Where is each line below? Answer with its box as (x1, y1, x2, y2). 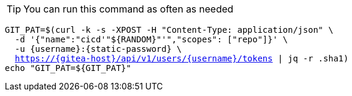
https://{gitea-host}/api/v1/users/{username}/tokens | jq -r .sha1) (14, 54, 349, 63)
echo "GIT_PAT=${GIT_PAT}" (5, 63, 131, 73)
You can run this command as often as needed (23, 3, 234, 15)
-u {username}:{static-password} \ (14, 44, 182, 54)
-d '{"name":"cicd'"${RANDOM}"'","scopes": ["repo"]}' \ (14, 35, 288, 44)
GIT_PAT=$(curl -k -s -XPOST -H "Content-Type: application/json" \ (5, 25, 333, 35)
